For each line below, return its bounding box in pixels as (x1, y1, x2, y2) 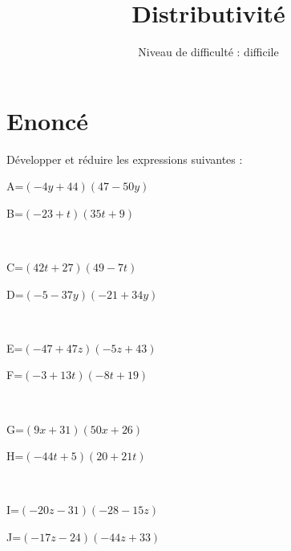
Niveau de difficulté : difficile (138, 43, 279, 60)
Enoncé (6, 104, 89, 137)
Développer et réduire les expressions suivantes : (6, 150, 243, 167)
